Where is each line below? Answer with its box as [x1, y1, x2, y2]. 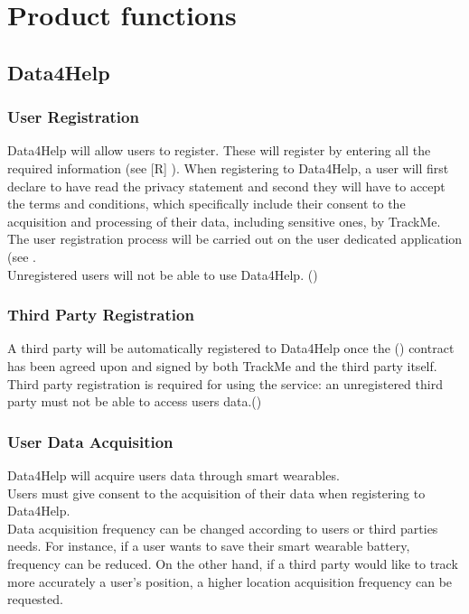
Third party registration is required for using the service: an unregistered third [7, 374, 443, 393]
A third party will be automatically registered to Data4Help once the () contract [7, 339, 455, 358]
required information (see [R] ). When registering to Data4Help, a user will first [7, 158, 449, 177]
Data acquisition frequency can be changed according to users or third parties [7, 518, 438, 537]
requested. [7, 590, 63, 609]
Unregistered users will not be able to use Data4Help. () [7, 265, 318, 284]
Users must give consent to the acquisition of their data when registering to [7, 483, 426, 502]
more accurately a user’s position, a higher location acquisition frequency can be [7, 572, 453, 591]
